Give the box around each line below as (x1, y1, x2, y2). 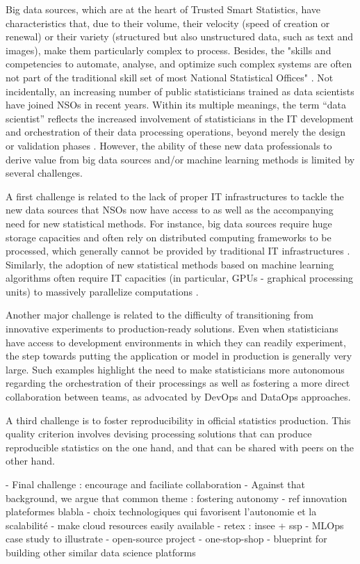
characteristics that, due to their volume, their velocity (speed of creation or (6, 15, 330, 30)
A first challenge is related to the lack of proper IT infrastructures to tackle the (6, 188, 344, 203)
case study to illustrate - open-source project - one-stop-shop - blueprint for (6, 531, 327, 546)
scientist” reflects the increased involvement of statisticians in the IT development (6, 111, 354, 125)
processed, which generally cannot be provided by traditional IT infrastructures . (6, 243, 350, 258)
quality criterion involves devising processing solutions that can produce (6, 426, 312, 441)
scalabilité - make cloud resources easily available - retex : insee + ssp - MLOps (6, 517, 344, 532)
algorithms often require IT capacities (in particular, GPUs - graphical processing (6, 271, 353, 285)
